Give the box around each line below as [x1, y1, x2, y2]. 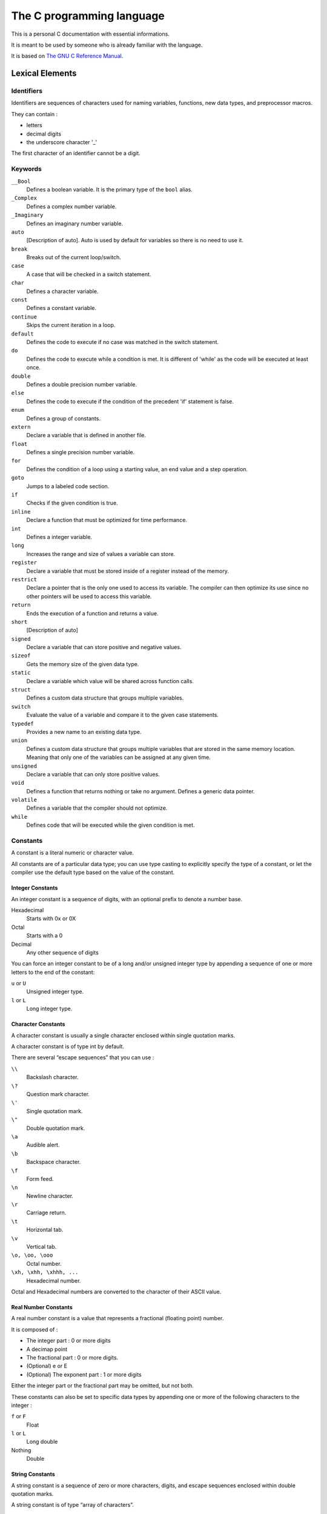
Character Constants [11, 1020, 65, 1028]
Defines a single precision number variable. [26, 449, 135, 456]
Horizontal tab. [26, 1226, 64, 1234]
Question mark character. [26, 1091, 90, 1097]
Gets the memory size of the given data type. [26, 660, 139, 667]
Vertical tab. [26, 1243, 57, 1251]
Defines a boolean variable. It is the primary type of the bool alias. [26, 185, 193, 193]
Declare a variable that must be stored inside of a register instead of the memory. [26, 567, 230, 575]
